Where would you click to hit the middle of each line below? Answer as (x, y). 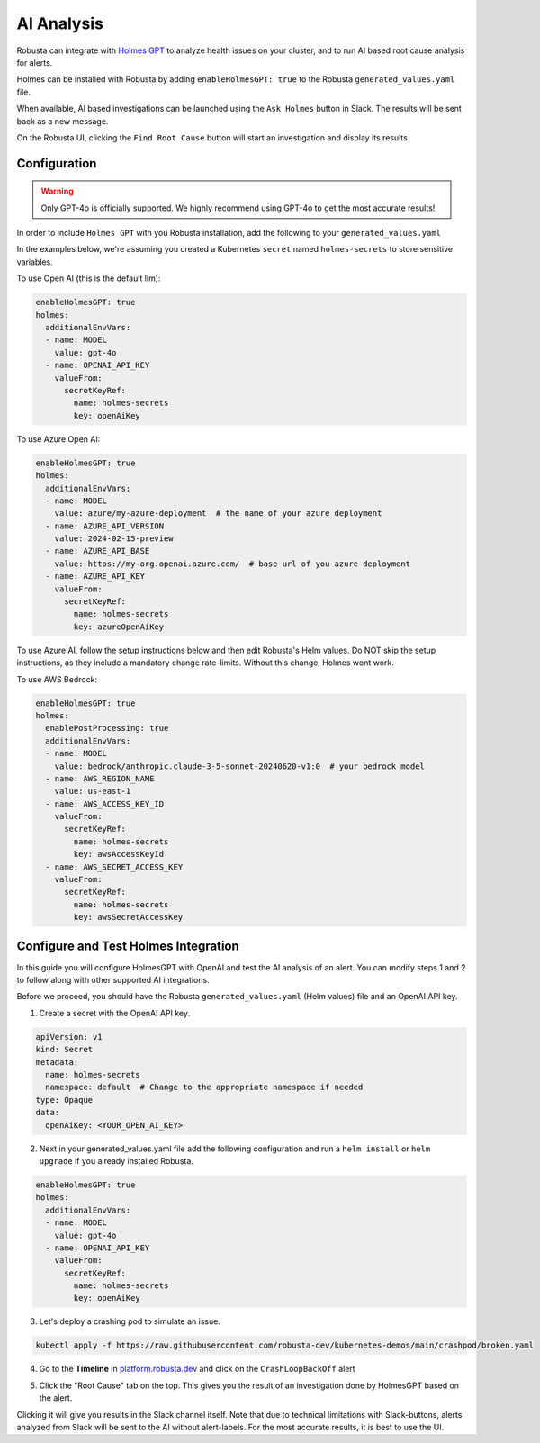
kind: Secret (64, 1050)
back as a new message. (63, 121)
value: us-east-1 (93, 791)
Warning (57, 191)
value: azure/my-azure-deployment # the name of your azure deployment (218, 514)
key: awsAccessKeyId (119, 854)
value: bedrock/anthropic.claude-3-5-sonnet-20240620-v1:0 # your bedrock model (239, 766)
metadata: (57, 1062)
